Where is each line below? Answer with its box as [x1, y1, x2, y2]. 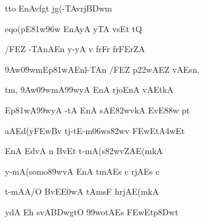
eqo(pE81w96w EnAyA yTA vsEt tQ [5, 22, 142, 35]
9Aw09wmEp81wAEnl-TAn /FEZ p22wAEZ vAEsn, [5, 62, 200, 75]
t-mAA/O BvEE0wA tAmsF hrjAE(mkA [5, 185, 159, 198]
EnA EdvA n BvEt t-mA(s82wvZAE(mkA [5, 144, 163, 157]
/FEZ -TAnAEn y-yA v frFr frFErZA [5, 42, 145, 55]
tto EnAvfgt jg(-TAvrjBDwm [5, 2, 112, 14]
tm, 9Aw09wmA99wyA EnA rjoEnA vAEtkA [5, 83, 174, 96]
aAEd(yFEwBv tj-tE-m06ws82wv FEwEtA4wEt [5, 124, 185, 136]
